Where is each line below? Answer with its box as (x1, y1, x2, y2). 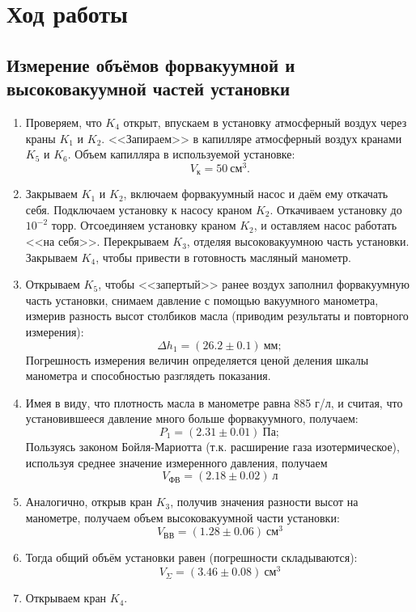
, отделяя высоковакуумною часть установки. (186, 233, 410, 250)
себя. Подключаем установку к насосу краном (25, 200, 253, 217)
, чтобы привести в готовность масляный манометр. (96, 248, 351, 265)
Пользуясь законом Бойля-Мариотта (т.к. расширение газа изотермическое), (25, 438, 400, 454)
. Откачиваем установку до (270, 200, 402, 217)
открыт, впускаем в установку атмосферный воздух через (123, 113, 407, 130)
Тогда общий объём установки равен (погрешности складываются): (25, 549, 358, 566)
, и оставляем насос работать (253, 217, 397, 234)
